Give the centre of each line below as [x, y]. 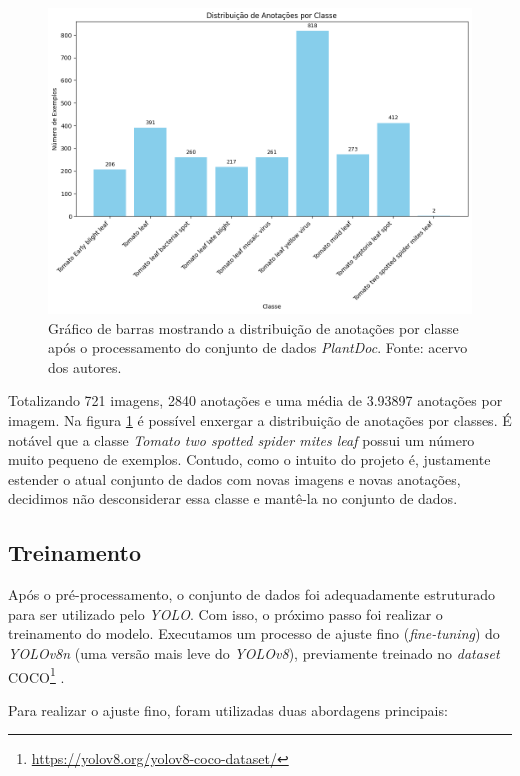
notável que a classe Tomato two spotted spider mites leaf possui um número [241, 439]
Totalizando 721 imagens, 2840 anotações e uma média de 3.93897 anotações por [255, 400]
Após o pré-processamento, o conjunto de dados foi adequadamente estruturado [252, 594]
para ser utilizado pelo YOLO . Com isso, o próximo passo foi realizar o [225, 613]
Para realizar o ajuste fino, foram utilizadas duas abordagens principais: [228, 709]
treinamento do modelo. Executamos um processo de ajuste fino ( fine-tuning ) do [254, 633]
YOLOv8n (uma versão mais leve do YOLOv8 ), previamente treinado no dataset [254, 652]
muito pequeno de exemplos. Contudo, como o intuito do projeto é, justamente [249, 459]
